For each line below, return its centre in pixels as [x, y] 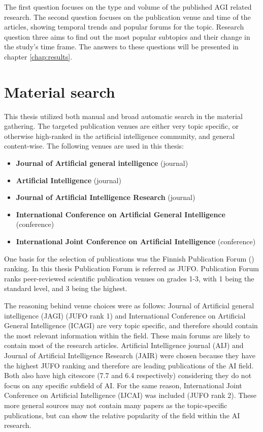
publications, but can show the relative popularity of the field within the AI [122, 415]
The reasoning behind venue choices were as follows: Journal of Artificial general [129, 305]
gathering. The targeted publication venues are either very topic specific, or [121, 126]
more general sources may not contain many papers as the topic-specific [116, 405]
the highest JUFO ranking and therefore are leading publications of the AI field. [129, 365]
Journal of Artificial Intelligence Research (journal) [106, 197]
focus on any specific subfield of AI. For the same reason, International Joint [123, 385]
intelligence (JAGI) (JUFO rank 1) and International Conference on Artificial [125, 315]
